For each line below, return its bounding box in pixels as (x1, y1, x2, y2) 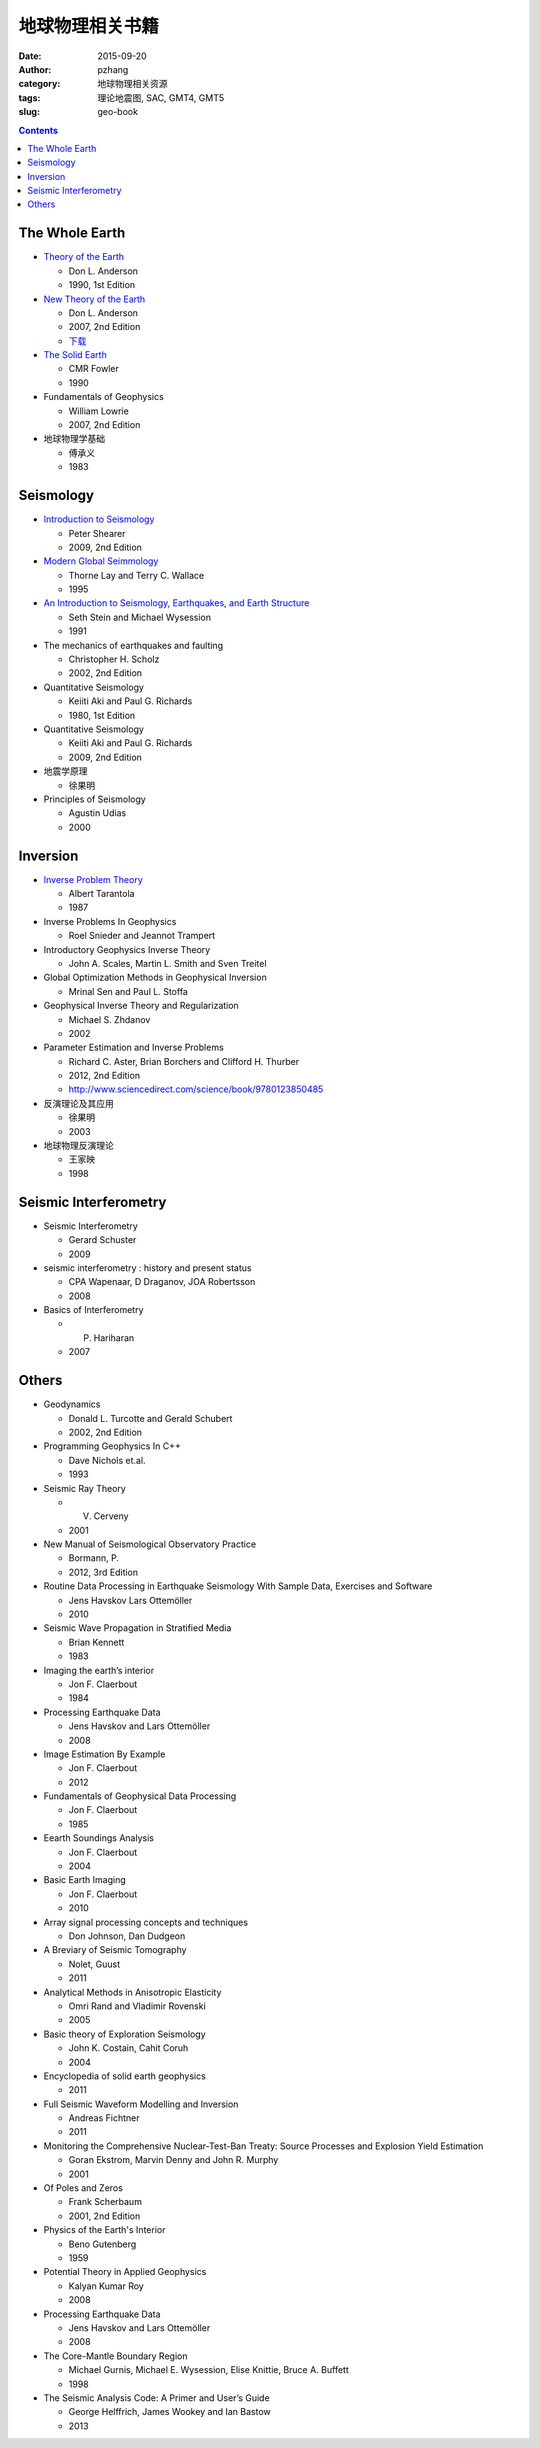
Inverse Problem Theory (43, 873, 144, 885)
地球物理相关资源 (97, 78, 168, 90)
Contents (18, 124, 59, 136)
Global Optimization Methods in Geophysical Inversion (43, 971, 267, 984)
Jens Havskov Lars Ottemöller (68, 1594, 193, 1606)
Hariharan (93, 1331, 135, 1344)
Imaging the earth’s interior (43, 1664, 155, 1676)
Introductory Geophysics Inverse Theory (43, 943, 211, 955)
